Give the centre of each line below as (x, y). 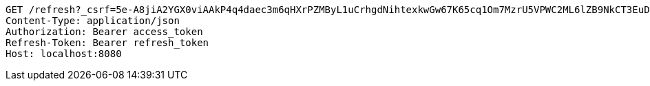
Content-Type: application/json (93, 21)
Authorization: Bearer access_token (104, 32)
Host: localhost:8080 (64, 54)
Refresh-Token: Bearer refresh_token (107, 43)
